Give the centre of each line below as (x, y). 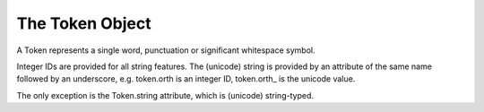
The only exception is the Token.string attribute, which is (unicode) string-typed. (165, 95)
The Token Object (84, 23)
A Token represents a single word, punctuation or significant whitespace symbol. (166, 50)
